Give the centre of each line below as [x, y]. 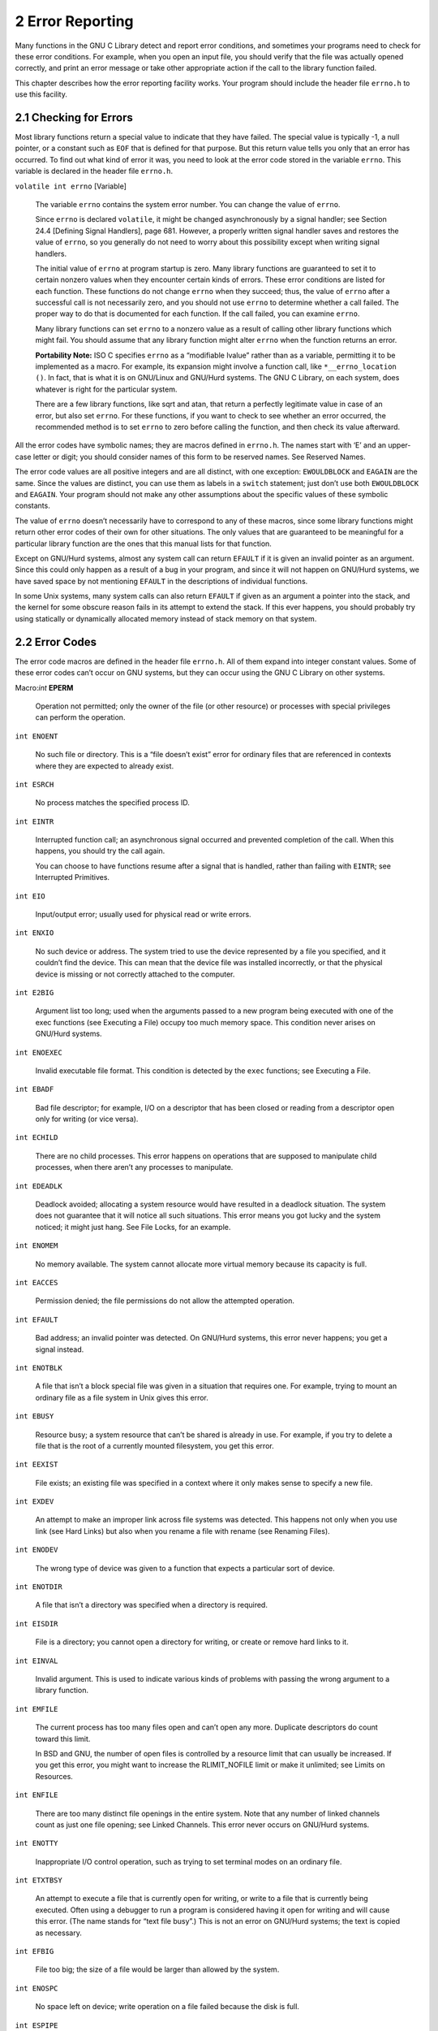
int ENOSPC [36, 1988]
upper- [399, 445]
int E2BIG [34, 992]
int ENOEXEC [39, 1052]
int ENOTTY [36, 1843]
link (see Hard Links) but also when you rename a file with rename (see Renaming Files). [182, 1531]
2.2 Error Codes [56, 642]
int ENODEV [36, 1550]
